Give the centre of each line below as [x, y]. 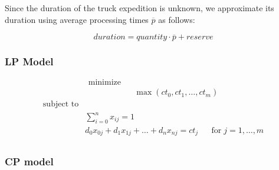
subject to [61, 104]
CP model [29, 161]
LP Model [29, 61]
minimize [104, 83]
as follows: [177, 19]
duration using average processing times [77, 19]
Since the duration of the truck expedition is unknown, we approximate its [139, 8]
